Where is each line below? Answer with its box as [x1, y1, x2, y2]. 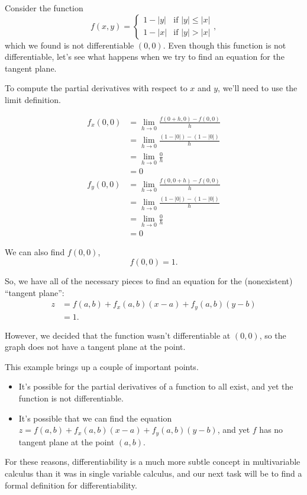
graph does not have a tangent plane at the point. [5, 340, 186, 353]
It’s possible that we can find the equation [18, 412, 172, 424]
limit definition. [5, 93, 61, 105]
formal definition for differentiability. [5, 478, 137, 491]
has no [259, 423, 283, 436]
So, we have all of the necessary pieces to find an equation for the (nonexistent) [5, 275, 293, 287]
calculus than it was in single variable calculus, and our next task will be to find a [5, 467, 302, 479]
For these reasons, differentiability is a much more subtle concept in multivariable [5, 455, 300, 468]
